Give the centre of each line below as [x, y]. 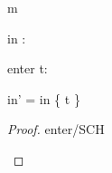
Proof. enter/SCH [56, 129]
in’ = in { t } [44, 98]
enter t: [28, 68]
